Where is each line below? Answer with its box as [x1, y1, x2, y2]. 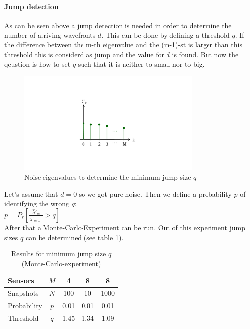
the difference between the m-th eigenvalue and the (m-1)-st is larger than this [4, 39, 242, 49]
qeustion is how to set [4, 59, 71, 69]
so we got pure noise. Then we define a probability [79, 188, 232, 199]
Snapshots [8, 288, 39, 298]
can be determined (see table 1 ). [25, 232, 124, 242]
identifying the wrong [4, 198, 70, 208]
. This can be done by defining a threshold [101, 30, 230, 40]
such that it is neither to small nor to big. [78, 59, 205, 69]
